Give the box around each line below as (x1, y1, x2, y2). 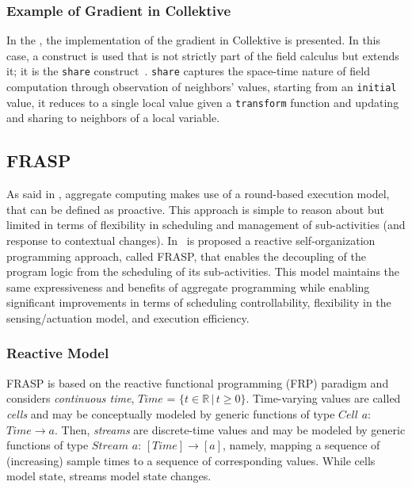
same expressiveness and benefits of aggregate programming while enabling (6, 278, 370, 295)
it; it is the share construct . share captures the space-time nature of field (6, 63, 370, 79)
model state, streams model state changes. (6, 468, 212, 484)
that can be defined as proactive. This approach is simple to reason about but (6, 201, 384, 217)
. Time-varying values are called (246, 390, 401, 407)
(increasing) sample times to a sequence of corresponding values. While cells (6, 452, 376, 468)
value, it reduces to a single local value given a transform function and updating (6, 94, 399, 110)
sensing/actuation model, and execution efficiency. (6, 309, 250, 326)
